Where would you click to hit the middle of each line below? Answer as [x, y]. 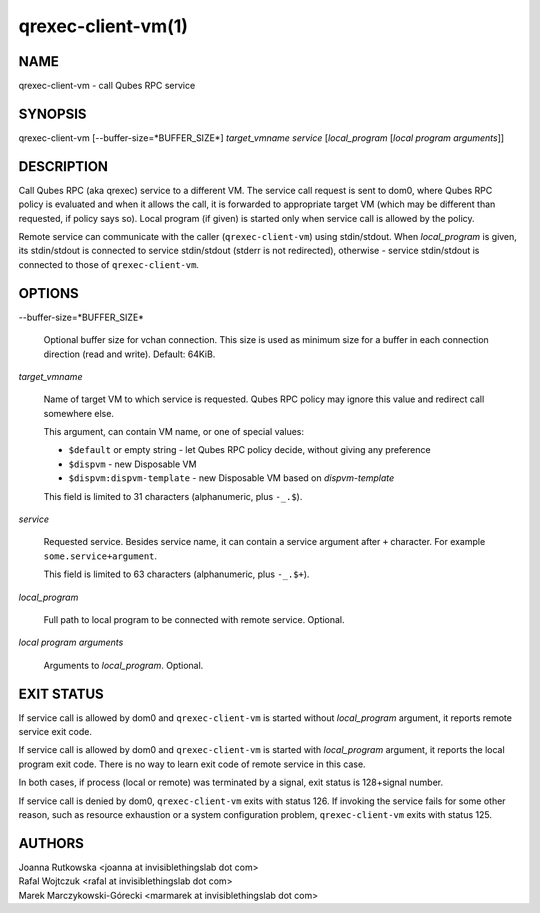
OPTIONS [48, 293]
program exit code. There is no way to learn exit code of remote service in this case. [192, 764]
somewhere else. [79, 413]
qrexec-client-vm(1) [103, 26]
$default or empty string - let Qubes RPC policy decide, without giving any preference [249, 450]
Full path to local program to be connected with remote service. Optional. [194, 619]
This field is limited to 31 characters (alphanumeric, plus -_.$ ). [173, 496]
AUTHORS [51, 843]
